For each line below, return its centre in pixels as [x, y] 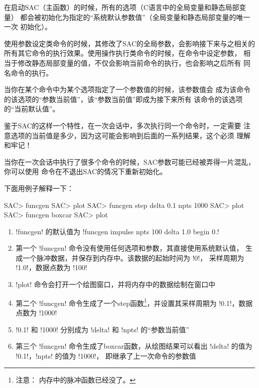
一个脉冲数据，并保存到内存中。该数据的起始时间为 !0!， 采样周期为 [133, 257]
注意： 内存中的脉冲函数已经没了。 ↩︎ [76, 380]
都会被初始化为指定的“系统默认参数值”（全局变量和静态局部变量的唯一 [135, 17]
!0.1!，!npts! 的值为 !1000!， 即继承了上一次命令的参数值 [106, 355]
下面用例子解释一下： [39, 188]
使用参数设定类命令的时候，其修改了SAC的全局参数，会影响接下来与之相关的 [129, 43]
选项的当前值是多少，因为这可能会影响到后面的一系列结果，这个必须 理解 [130, 135]
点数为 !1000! [36, 312]
